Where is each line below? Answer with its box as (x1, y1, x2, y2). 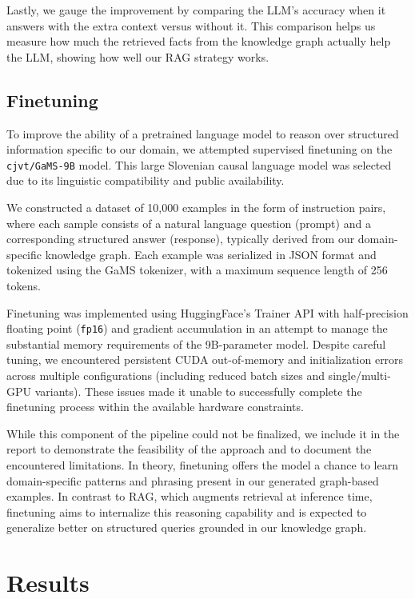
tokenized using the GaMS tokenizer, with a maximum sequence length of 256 (6, 262, 388, 278)
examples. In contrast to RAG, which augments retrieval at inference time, (6, 488, 373, 505)
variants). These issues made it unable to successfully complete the (34, 382, 362, 399)
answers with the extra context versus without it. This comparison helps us (6, 17, 376, 34)
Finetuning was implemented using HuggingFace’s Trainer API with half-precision (6, 304, 409, 321)
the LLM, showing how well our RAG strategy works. (6, 48, 269, 65)
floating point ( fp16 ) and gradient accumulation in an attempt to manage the (6, 320, 388, 337)
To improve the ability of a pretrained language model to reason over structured (6, 125, 399, 142)
